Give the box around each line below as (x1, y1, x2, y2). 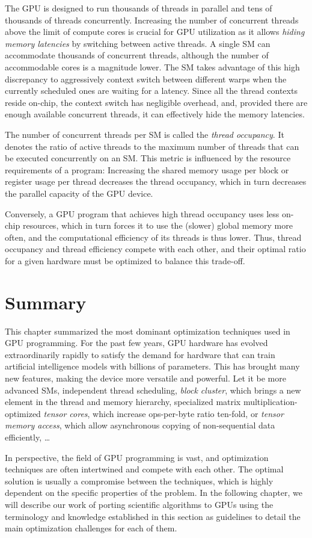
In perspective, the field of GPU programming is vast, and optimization (5, 451, 269, 463)
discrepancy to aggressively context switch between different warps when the (5, 72, 287, 85)
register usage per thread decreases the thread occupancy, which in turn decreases (5, 175, 307, 188)
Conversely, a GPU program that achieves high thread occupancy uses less (5, 207, 280, 220)
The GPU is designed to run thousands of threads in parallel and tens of (5, 2, 272, 14)
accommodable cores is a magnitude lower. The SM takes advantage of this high (5, 60, 300, 73)
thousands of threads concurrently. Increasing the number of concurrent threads (5, 13, 299, 26)
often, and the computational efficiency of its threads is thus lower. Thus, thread (5, 230, 302, 243)
